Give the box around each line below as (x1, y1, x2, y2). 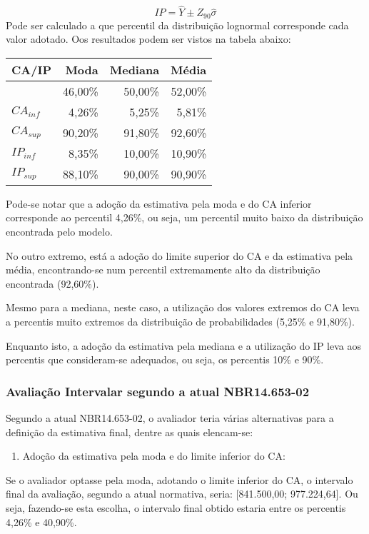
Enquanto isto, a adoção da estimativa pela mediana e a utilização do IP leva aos (6, 338, 361, 353)
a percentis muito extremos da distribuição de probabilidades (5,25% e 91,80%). (6, 314, 355, 329)
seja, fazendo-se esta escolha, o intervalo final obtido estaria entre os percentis (6, 500, 346, 515)
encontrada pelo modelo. (6, 224, 113, 239)
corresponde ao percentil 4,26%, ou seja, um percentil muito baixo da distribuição (6, 210, 363, 225)
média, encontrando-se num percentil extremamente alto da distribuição (6, 262, 320, 277)
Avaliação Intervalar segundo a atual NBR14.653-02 (6, 382, 310, 400)
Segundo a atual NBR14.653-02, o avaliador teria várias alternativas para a (6, 410, 334, 425)
